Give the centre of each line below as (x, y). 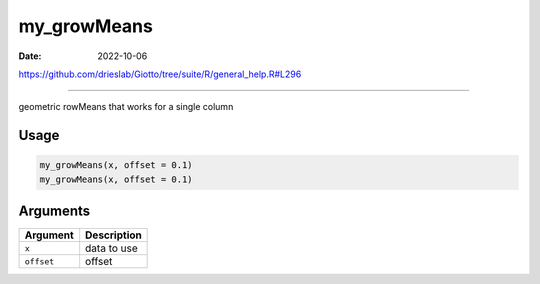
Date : (30, 56)
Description (113, 235)
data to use (112, 248)
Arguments (54, 211)
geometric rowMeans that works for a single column (126, 107)
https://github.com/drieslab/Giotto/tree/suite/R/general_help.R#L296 (160, 74)
